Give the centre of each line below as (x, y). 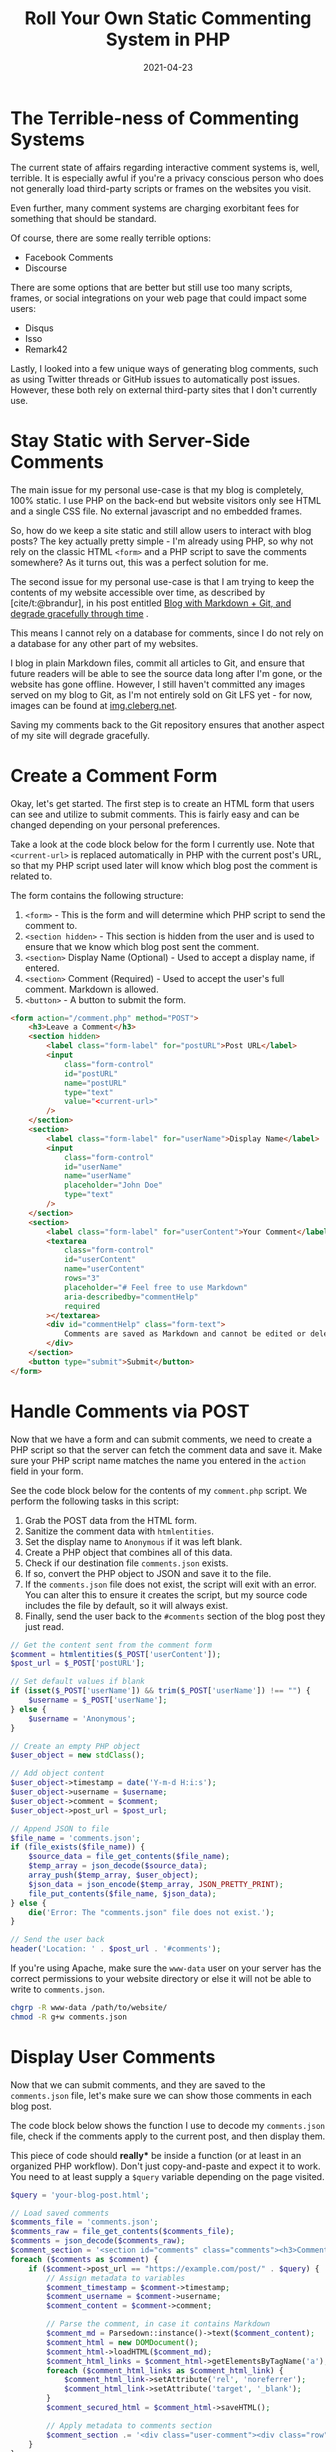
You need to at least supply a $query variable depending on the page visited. (167, 2176)
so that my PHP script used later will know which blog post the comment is (164, 865)
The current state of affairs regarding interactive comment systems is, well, (165, 167)
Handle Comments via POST (130, 1411)
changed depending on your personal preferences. (115, 824)
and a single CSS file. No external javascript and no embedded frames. (156, 511)
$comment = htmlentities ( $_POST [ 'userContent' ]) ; (116, 1654)
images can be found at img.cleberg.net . (94, 705)
